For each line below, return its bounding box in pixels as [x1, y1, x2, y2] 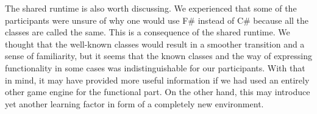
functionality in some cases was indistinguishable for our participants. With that [5, 61, 305, 74]
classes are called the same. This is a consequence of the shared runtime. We [5, 26, 290, 38]
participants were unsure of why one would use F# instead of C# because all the [5, 13, 309, 26]
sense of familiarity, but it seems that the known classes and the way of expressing [5, 49, 312, 62]
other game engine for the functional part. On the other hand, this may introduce [5, 85, 310, 98]
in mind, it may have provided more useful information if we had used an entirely [5, 73, 310, 86]
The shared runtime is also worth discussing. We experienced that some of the [5, 2, 297, 14]
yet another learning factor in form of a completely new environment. [5, 97, 264, 110]
